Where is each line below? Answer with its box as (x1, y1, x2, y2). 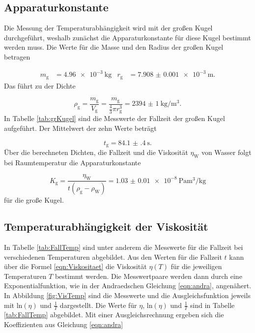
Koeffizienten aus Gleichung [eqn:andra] (4, 319, 123, 329)
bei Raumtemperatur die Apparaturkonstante (4, 157, 141, 167)
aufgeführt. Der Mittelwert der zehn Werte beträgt (4, 123, 157, 133)
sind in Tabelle (190, 300, 235, 310)
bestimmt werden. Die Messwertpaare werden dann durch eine (55, 271, 242, 281)
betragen (4, 51, 30, 61)
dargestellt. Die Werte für (59, 300, 137, 310)
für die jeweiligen (170, 261, 222, 272)
